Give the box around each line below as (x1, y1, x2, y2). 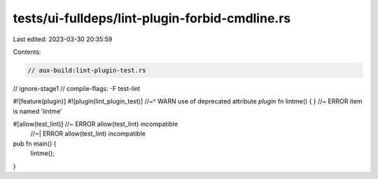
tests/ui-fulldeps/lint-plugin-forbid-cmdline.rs (13, 10, 291, 26)
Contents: (13, 48, 41, 56)
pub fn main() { (13, 139, 57, 148)
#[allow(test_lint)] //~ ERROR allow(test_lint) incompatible (13, 120, 178, 129)
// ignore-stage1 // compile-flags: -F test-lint (13, 84, 141, 92)
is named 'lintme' (13, 107, 63, 115)
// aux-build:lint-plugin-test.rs (27, 66, 146, 74)
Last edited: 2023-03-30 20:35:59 (13, 35, 113, 43)
